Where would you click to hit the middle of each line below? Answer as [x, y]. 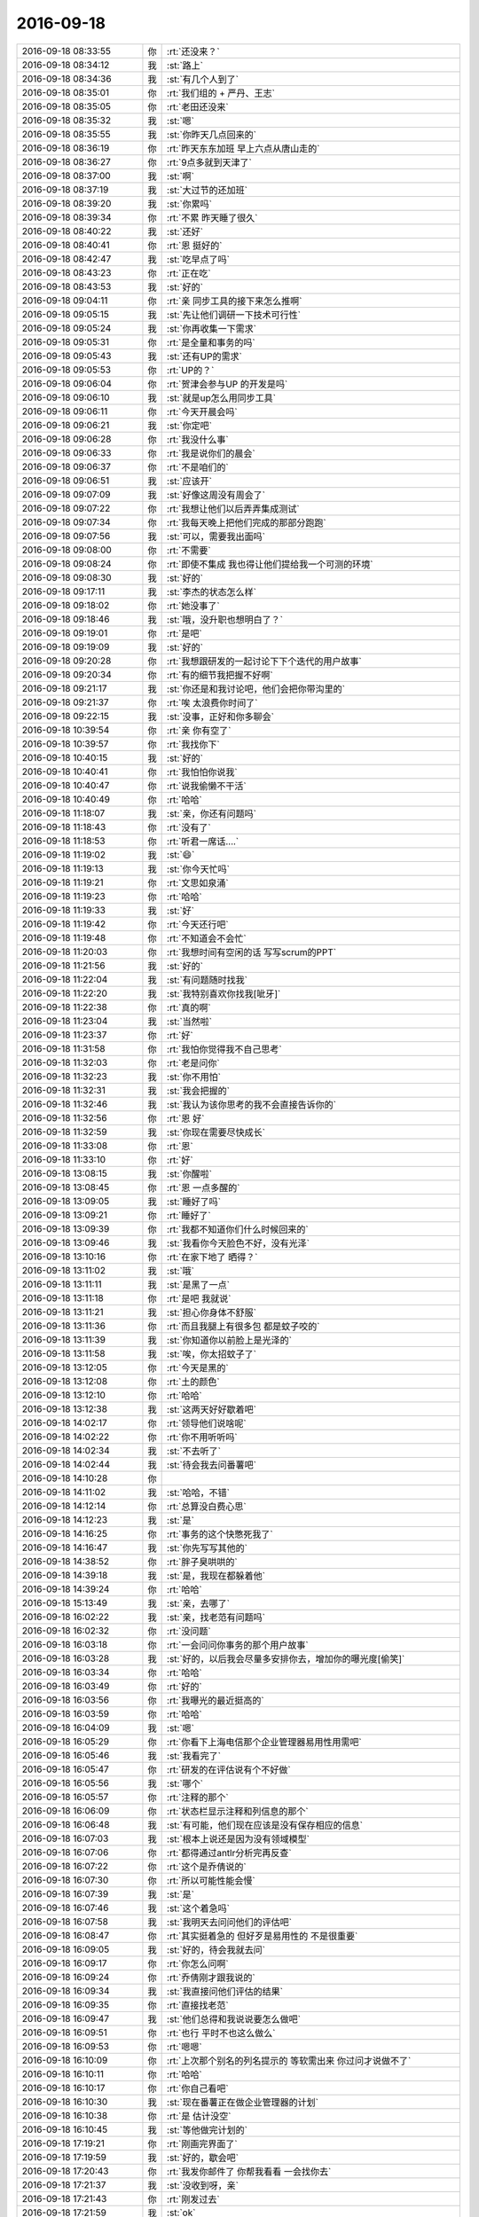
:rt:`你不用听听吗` [203, 1437]
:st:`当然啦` [190, 1022]
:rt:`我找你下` [194, 744]
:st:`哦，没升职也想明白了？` [225, 619]
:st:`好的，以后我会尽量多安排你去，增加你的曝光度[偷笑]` [286, 1658]
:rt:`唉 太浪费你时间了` [212, 702]
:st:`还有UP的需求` [205, 356]
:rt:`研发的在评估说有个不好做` [229, 1769]
